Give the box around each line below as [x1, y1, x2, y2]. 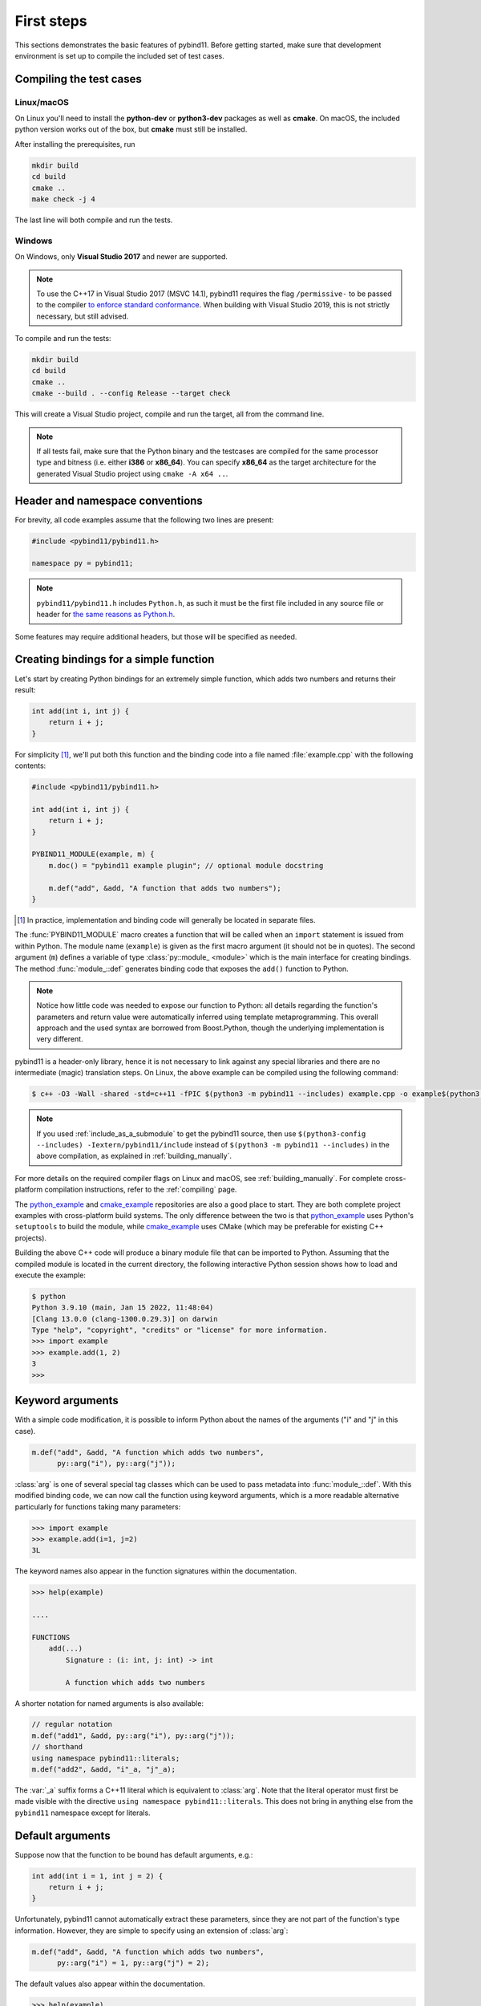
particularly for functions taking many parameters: [14, 1501, 181, 1512]
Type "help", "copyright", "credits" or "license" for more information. [31, 1326, 328, 1335]
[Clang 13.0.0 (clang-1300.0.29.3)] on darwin [31, 1314, 218, 1323]
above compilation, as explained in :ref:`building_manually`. [36, 1151, 232, 1161]
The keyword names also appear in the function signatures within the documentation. [14, 1566, 297, 1576]
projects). [14, 1232, 47, 1243]
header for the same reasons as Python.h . [36, 610, 176, 619]
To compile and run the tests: [14, 334, 111, 343]
